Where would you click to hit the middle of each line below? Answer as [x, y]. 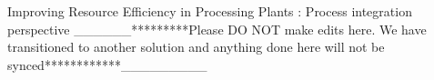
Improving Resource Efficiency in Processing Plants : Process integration [210, 11]
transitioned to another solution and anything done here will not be [196, 47]
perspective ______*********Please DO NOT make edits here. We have [217, 29]
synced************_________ [107, 64]
